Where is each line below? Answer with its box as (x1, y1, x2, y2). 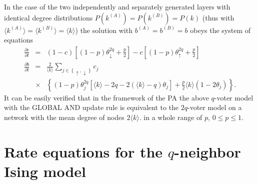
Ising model (4, 160, 86, 181)
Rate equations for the (4, 141, 163, 161)
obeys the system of (190, 24, 251, 35)
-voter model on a (187, 102, 242, 112)
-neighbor (174, 141, 241, 161)
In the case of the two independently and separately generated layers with (4, 1, 230, 11)
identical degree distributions (4, 12, 93, 22)
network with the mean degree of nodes (4, 111, 124, 122)
